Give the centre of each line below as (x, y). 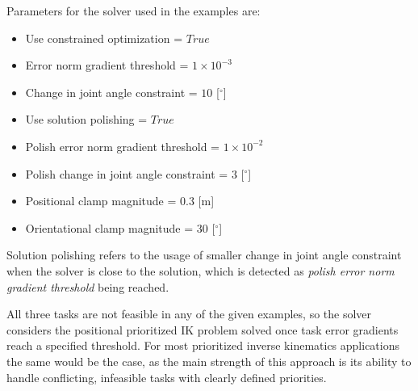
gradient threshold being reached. (88, 286)
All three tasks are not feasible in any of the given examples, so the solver (189, 314)
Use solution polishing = (86, 119)
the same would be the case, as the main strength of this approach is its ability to (209, 361)
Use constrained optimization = (104, 38)
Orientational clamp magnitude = (109, 227)
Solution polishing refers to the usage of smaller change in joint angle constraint (204, 255)
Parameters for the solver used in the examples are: (134, 11)
